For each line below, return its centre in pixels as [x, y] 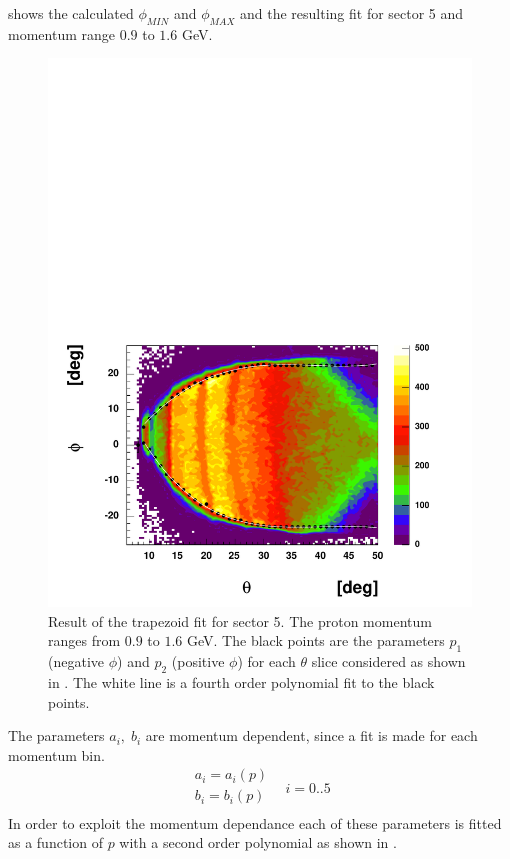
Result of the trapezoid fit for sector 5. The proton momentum [240, 620]
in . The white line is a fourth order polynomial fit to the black [241, 682]
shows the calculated [71, 13]
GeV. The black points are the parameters [316, 640]
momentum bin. [56, 754]
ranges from [84, 640]
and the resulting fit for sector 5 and [351, 13]
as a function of [55, 842]
